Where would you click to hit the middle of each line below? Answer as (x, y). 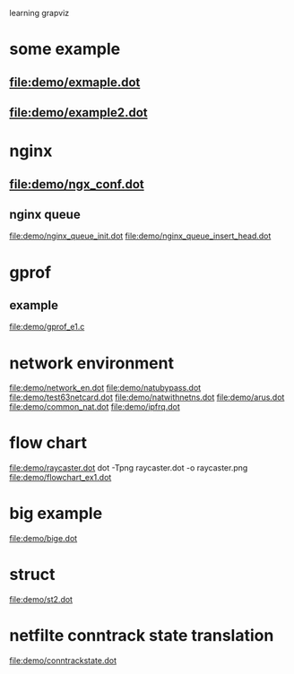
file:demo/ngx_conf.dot (77, 184)
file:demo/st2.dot (41, 600)
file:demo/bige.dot (43, 539)
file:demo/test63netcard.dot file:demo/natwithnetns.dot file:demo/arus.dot (147, 397)
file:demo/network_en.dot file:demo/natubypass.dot (105, 388)
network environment (92, 363)
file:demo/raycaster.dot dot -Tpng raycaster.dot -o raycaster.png (129, 468)
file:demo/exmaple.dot (75, 82)
